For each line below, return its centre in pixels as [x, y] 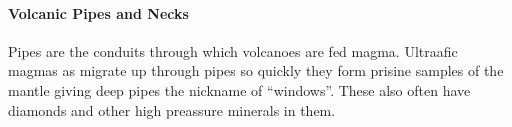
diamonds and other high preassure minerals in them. [172, 109]
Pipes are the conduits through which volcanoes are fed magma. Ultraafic [233, 50]
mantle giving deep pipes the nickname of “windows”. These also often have [239, 89]
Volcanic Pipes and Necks [98, 12]
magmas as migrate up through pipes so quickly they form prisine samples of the [256, 70]
